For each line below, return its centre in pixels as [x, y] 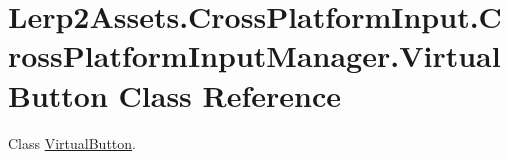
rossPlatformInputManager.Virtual [254, 55]
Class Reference [230, 94]
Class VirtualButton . [72, 142]
